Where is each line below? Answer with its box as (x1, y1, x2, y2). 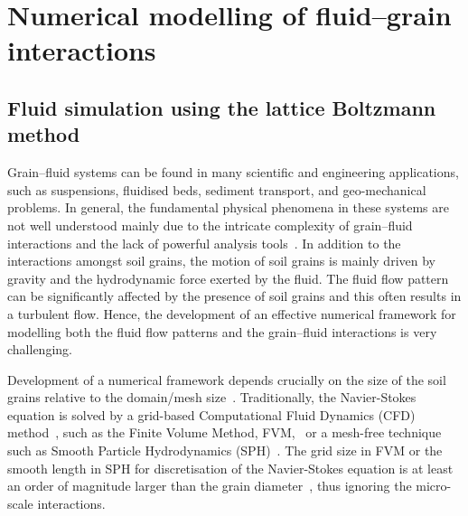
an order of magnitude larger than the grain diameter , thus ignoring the (7, 476, 412, 495)
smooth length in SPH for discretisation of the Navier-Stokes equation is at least (7, 458, 454, 477)
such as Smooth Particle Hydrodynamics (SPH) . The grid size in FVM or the (7, 441, 443, 460)
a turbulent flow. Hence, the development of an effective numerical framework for (7, 304, 456, 323)
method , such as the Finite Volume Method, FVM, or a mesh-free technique (7, 423, 442, 442)
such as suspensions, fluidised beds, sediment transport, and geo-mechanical (7, 180, 426, 199)
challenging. (7, 340, 72, 359)
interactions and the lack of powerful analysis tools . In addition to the (7, 233, 401, 252)
